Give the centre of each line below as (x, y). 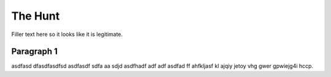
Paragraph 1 (35, 52)
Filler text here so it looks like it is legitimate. (67, 34)
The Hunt (36, 16)
